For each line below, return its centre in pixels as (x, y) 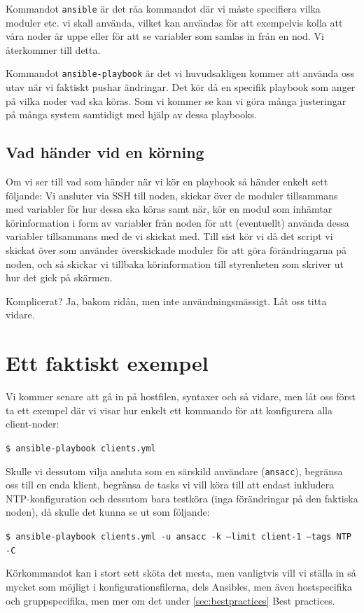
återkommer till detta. (53, 49)
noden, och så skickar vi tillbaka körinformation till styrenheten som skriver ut (175, 263)
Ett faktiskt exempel (107, 363)
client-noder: (33, 424)
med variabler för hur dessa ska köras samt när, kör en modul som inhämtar (169, 209)
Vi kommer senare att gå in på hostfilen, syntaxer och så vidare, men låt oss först (181, 396)
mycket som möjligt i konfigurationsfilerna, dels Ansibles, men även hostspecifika (179, 586)
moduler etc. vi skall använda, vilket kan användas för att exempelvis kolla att (174, 22)
